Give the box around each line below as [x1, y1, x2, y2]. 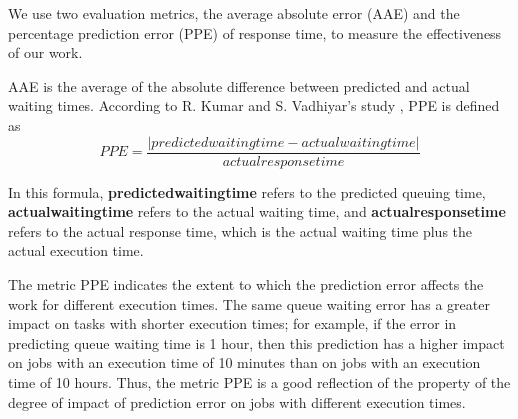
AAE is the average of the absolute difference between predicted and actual [8, 75, 470, 96]
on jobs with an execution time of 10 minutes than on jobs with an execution [8, 352, 481, 373]
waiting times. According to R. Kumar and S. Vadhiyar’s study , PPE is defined [8, 95, 500, 116]
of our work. [8, 42, 83, 63]
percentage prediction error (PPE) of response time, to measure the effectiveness [8, 22, 502, 43]
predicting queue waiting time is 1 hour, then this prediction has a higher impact [8, 332, 505, 353]
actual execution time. [8, 240, 144, 261]
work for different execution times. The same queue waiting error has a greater [8, 293, 490, 314]
